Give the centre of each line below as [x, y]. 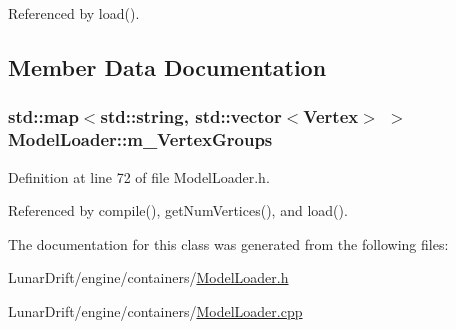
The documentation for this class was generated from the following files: [228, 243]
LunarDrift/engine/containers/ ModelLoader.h [148, 277]
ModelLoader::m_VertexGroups [140, 139]
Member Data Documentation [167, 66]
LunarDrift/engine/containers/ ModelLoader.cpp [155, 310]
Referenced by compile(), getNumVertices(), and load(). [178, 210]
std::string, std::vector [191, 116]
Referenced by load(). [74, 13]
